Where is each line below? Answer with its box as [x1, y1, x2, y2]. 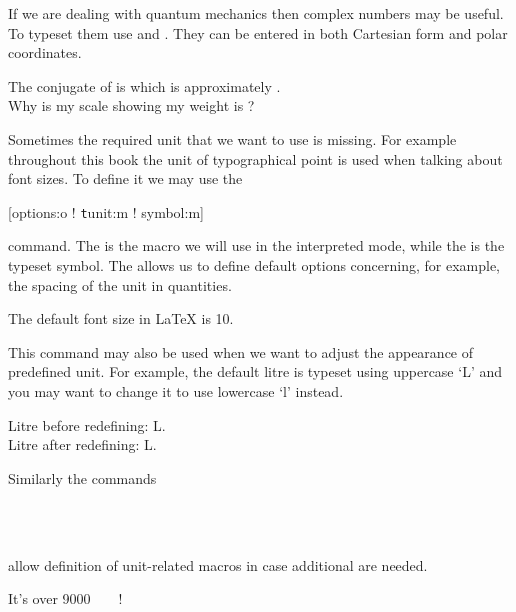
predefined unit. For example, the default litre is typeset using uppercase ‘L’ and [8, 361, 503, 382]
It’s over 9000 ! [8, 588, 123, 609]
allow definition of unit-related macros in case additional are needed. [8, 554, 428, 575]
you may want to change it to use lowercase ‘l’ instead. [8, 380, 344, 401]
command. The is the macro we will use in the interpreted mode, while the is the [8, 235, 505, 256]
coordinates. [8, 42, 82, 63]
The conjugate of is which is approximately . [8, 75, 281, 96]
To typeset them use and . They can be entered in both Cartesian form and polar [8, 22, 508, 43]
